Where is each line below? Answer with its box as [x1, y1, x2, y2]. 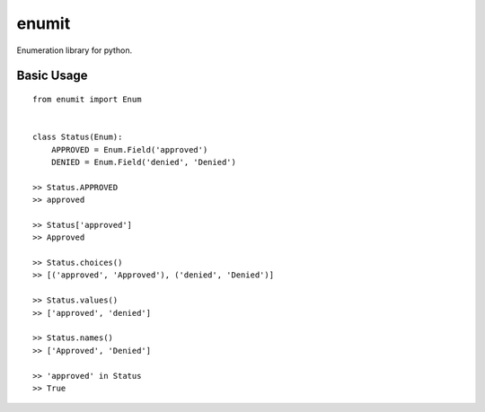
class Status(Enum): [32, 132, 123, 143]
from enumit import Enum [32, 94, 142, 104]
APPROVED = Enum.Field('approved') [50, 145, 208, 154]
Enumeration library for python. [16, 45, 133, 56]
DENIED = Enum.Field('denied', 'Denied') [50, 157, 237, 167]
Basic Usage [16, 68, 88, 83]
